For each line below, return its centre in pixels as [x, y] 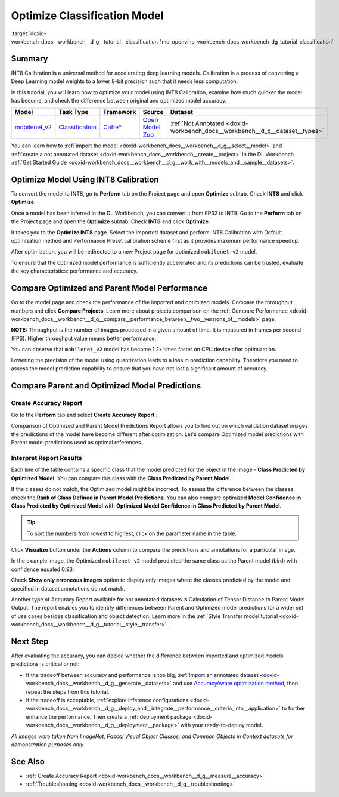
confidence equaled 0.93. [43, 569]
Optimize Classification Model [87, 16]
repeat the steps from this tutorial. [68, 691]
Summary [29, 59]
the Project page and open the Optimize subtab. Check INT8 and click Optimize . [111, 221]
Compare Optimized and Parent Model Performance [109, 288]
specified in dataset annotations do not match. [68, 588]
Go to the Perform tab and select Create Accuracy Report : [84, 415]
